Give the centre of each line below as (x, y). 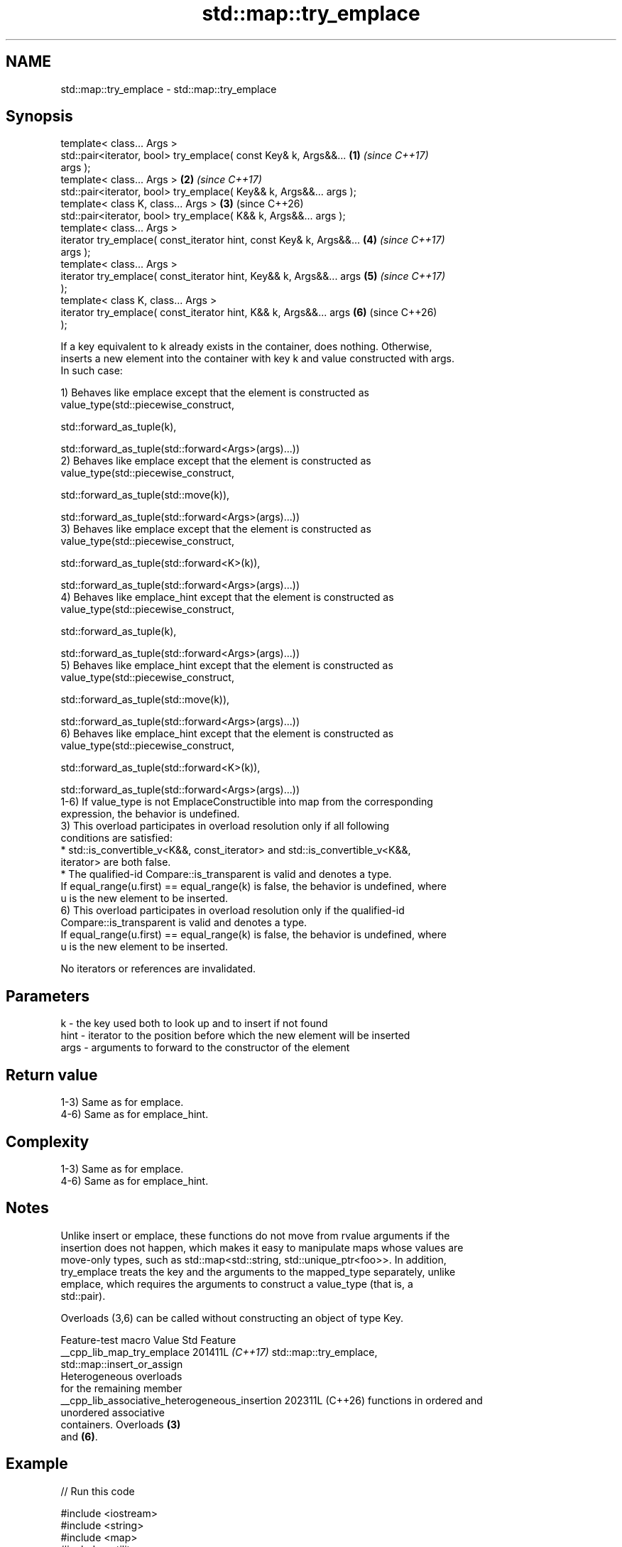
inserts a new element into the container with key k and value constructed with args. (258, 359)
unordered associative (113, 1412)
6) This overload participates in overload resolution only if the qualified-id (233, 911)
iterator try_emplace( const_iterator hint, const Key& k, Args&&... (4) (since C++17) (253, 240)
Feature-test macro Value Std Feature (148, 1340)
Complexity (48, 1141)
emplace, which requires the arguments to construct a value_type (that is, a (237, 1283)
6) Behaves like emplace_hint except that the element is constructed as (227, 734)
